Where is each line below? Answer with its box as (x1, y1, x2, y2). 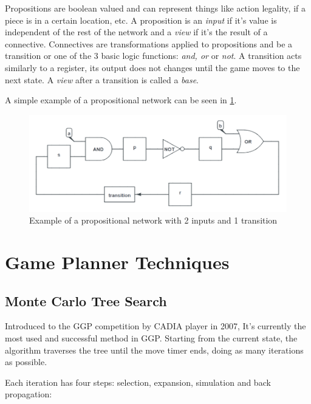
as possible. (5, 355, 47, 368)
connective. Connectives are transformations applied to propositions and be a (5, 37, 293, 50)
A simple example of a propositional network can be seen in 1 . (5, 94, 237, 106)
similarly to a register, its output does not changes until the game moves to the (5, 61, 300, 74)
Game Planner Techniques (5, 250, 230, 275)
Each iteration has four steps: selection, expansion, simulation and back (5, 375, 271, 388)
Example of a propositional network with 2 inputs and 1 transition (29, 214, 278, 227)
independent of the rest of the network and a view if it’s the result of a (5, 26, 268, 38)
